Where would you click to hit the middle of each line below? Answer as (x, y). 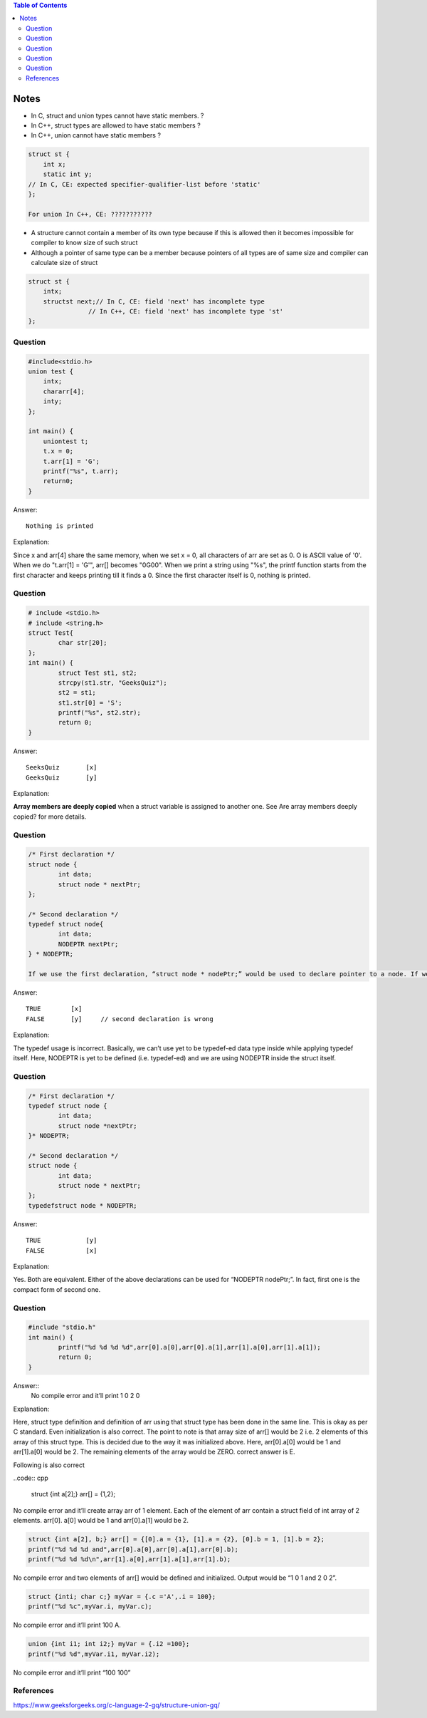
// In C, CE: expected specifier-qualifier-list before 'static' (144, 184)
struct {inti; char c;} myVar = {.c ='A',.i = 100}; (122, 1597)
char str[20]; (83, 643)
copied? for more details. (50, 817)
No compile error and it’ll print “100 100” (72, 1672)
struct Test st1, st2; (98, 673)
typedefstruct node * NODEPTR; (83, 1205)
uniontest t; (66, 441)
